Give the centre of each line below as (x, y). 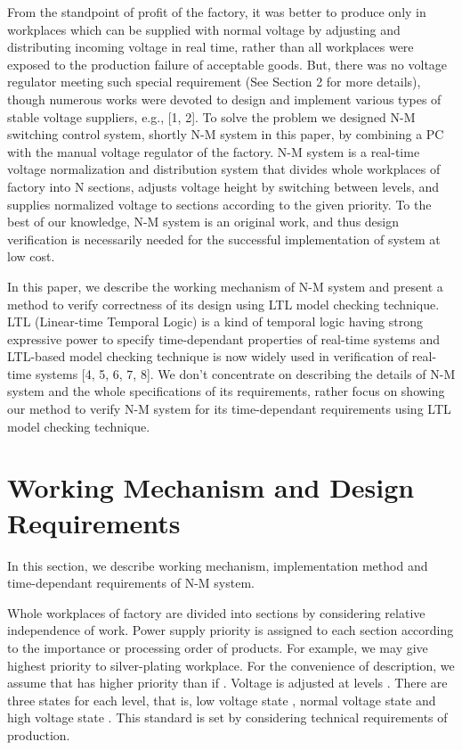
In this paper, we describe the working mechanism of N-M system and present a (225, 286)
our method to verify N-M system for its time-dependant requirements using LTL (229, 409)
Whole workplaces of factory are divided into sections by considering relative (216, 612)
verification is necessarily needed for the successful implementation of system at (224, 239)
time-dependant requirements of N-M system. (131, 583)
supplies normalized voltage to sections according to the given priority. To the (219, 204)
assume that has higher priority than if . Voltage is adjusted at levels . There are (227, 683)
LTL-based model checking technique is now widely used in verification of (208, 356)
